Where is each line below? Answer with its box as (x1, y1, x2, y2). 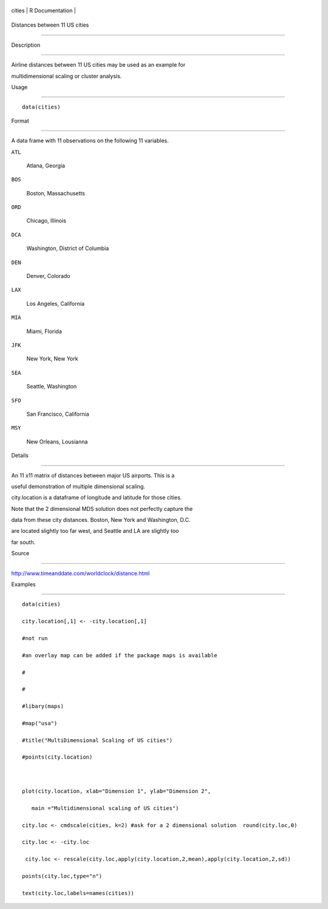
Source (11, 550, 30, 557)
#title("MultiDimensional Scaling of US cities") (22, 737, 173, 743)
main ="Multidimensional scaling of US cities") (31, 805, 179, 811)
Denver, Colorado (26, 272, 70, 280)
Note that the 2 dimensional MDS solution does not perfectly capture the (11, 505, 193, 512)
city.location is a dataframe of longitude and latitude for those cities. (11, 494, 182, 501)
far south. (11, 538, 36, 546)
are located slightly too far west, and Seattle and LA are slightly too (11, 527, 179, 535)
